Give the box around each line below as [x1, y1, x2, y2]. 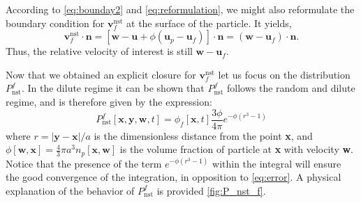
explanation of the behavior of [6, 183, 135, 197]
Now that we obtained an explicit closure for [6, 67, 196, 81]
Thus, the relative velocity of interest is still [6, 44, 193, 58]
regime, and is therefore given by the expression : [6, 94, 212, 108]
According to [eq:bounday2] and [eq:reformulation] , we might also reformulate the [6, 2, 355, 16]
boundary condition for [6, 15, 105, 30]
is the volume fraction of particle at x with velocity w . [119, 142, 353, 156]
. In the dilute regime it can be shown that [21, 81, 205, 95]
